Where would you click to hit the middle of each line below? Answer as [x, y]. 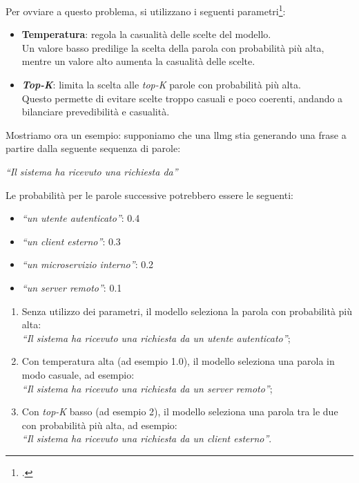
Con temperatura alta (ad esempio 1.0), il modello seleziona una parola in [178, 361]
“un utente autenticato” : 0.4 [81, 218]
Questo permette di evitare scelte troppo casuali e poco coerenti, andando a [182, 98]
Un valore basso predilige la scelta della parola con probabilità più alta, [173, 47]
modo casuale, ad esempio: [78, 374]
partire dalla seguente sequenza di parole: [93, 148]
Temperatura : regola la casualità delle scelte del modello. [146, 34]
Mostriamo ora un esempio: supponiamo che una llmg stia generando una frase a [176, 134]
